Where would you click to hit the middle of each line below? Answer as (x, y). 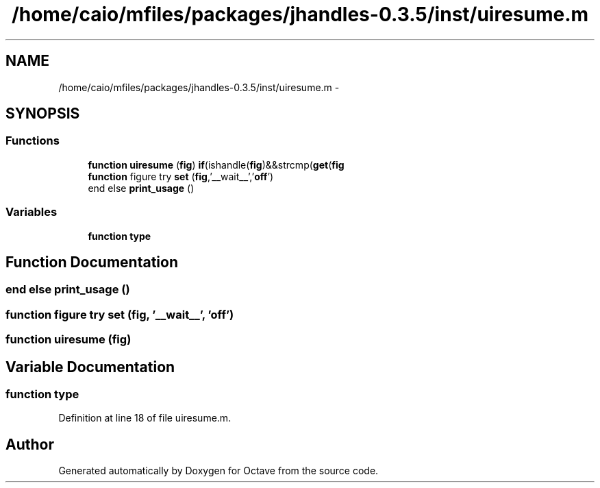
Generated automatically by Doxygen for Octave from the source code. (218, 471)
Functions (33, 141)
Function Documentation (92, 262)
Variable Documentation (90, 367)
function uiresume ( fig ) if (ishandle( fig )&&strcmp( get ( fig (216, 164)
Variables (32, 212)
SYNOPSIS (43, 114)
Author (30, 444)
